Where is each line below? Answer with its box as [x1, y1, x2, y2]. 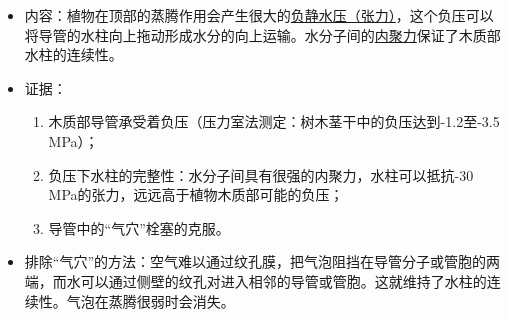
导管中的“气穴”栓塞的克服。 [48, 217, 230, 238]
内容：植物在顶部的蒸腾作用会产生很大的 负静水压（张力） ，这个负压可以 [24, 5, 494, 25]
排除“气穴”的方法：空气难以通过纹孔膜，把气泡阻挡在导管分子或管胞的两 [24, 251, 501, 272]
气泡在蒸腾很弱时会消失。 [66, 290, 235, 311]
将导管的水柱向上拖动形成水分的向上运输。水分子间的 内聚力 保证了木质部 [24, 24, 501, 45]
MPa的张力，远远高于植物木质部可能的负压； [48, 184, 344, 205]
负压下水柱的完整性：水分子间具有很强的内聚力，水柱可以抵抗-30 [48, 164, 474, 185]
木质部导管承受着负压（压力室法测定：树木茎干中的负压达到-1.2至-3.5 [48, 111, 500, 132]
